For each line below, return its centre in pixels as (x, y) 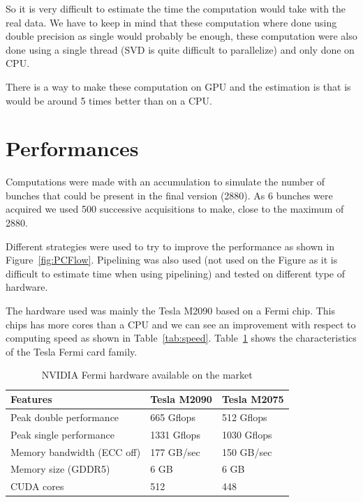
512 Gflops (244, 417)
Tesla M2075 (253, 399)
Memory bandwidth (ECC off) (76, 451)
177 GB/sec (175, 451)
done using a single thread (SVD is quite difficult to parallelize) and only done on (180, 49)
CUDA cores (37, 486)
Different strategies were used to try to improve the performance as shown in (170, 246)
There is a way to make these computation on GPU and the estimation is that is (178, 86)
